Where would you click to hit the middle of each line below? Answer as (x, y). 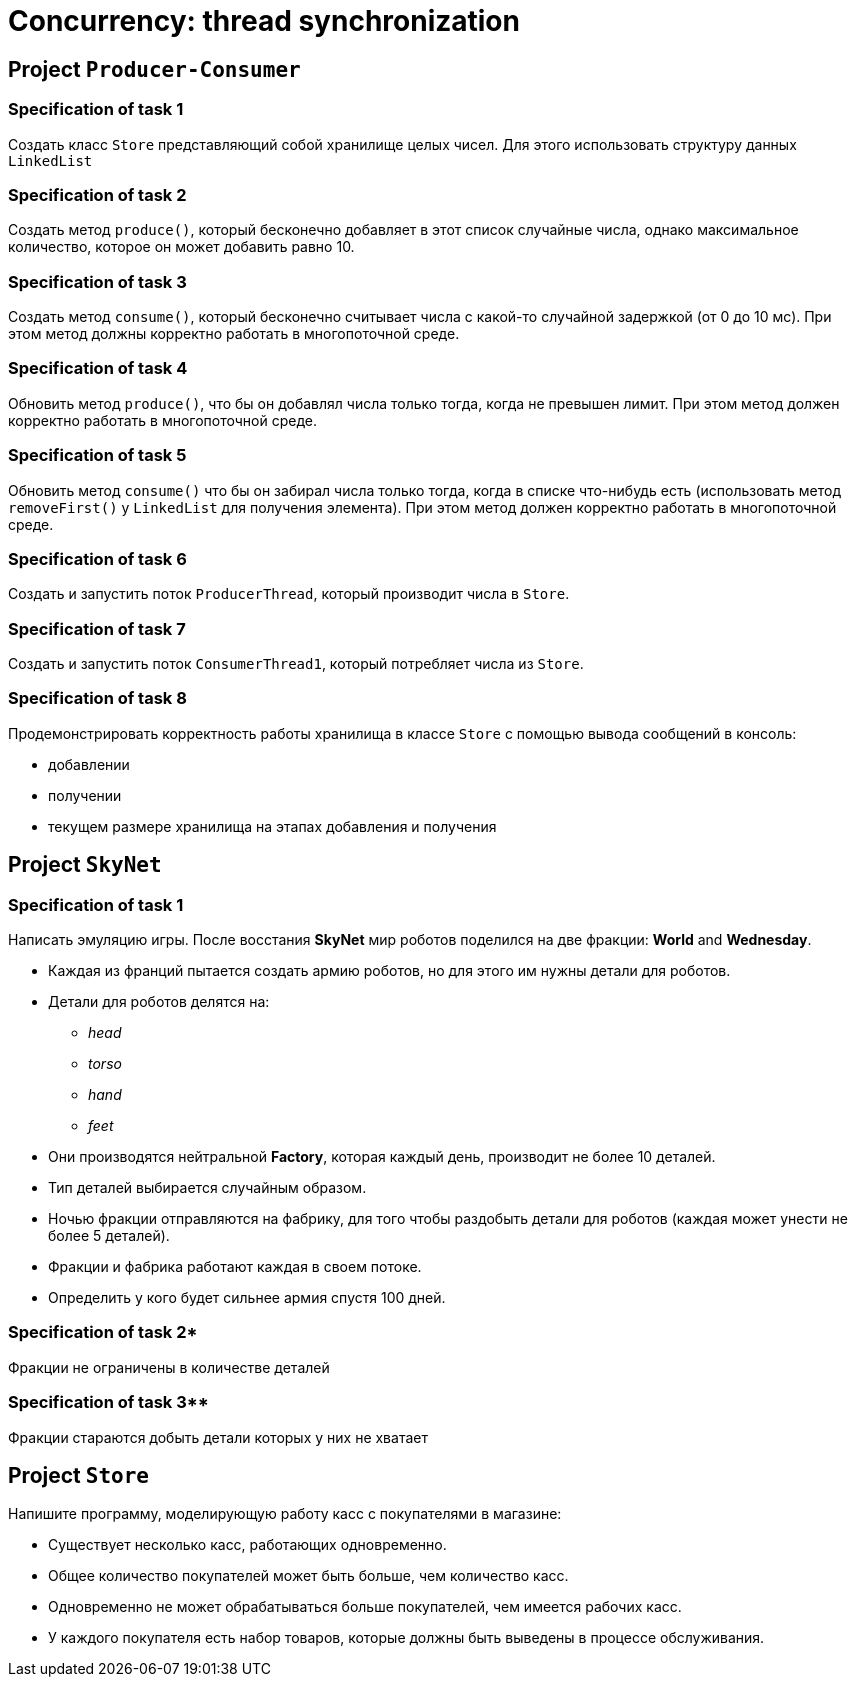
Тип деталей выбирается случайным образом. (207, 1188)
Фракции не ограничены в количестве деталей (169, 1367)
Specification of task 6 (97, 558)
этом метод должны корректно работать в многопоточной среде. (234, 334)
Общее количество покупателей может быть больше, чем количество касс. (308, 1576)
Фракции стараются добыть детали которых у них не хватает (218, 1437)
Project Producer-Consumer (154, 69)
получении (85, 795)
